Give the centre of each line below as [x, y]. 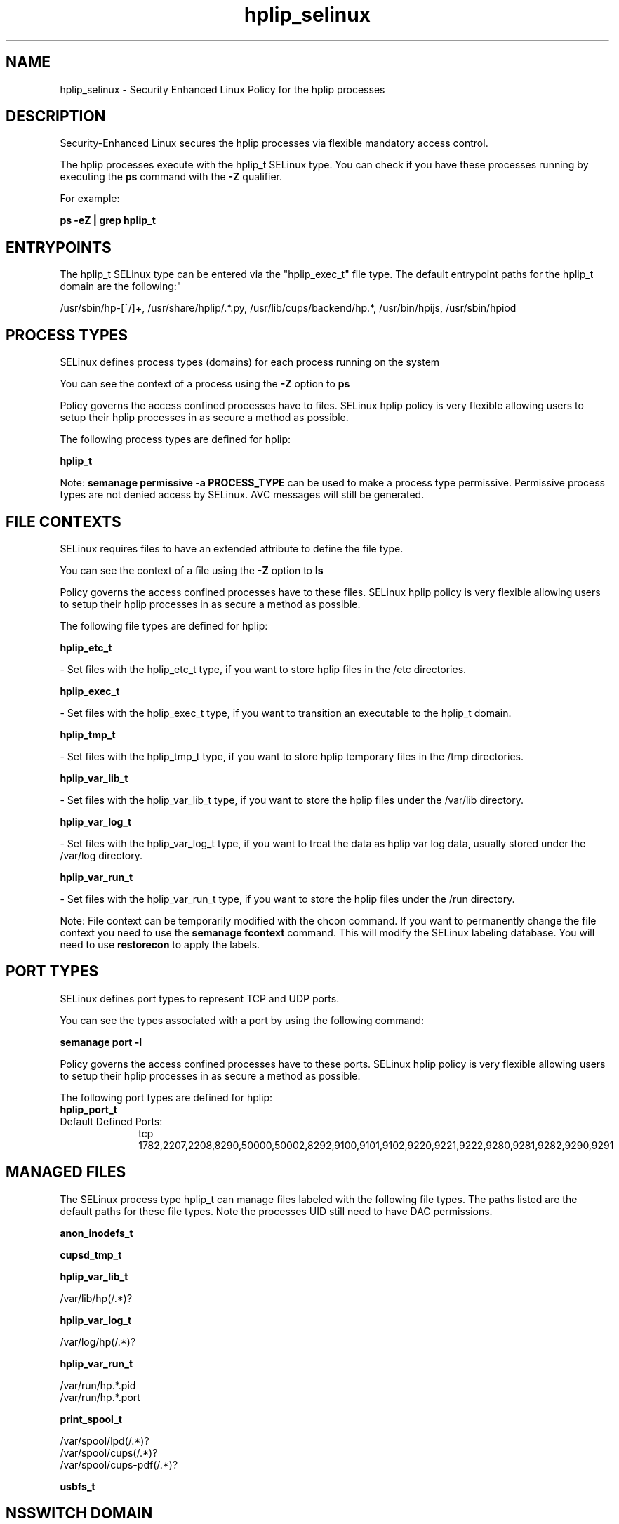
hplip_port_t [88, 1109]
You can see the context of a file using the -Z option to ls [192, 570]
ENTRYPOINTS [59, 247]
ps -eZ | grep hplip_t [108, 220]
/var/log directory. [101, 855]
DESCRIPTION [56, 117]
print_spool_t [91, 1419]
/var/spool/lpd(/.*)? [105, 1440]
